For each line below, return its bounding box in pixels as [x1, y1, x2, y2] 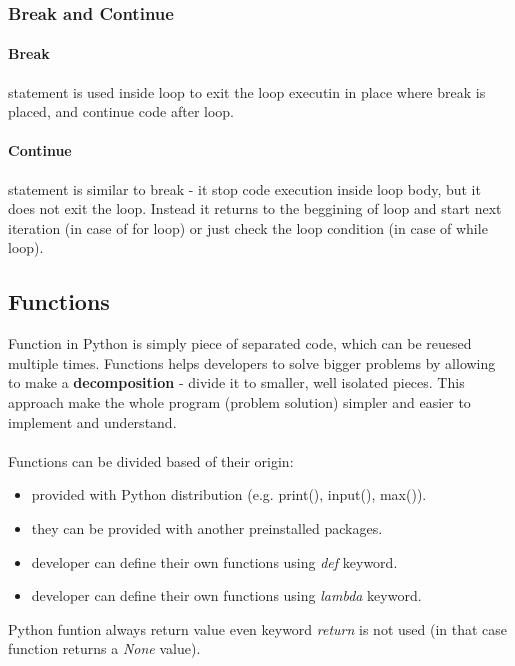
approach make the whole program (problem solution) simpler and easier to [8, 391, 471, 412]
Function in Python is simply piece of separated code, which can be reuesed [8, 333, 472, 354]
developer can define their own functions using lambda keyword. [31, 585, 422, 606]
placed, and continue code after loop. [8, 101, 235, 122]
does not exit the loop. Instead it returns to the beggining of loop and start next [8, 198, 502, 219]
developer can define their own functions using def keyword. [31, 551, 398, 572]
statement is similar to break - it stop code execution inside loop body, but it [8, 178, 481, 199]
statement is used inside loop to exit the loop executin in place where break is [8, 81, 486, 102]
